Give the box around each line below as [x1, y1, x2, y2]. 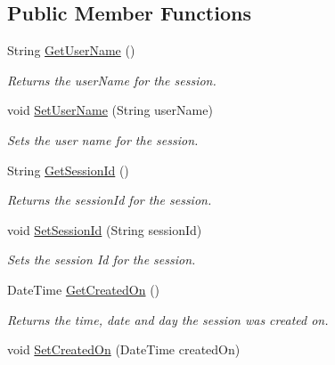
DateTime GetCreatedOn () [7, 280, 160, 298]
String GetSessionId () [7, 160, 129, 179]
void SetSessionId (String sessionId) [7, 220, 202, 239]
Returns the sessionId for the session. [7, 191, 212, 209]
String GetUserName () [7, 41, 135, 60]
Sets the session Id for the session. [7, 250, 196, 269]
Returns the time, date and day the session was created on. [7, 310, 329, 328]
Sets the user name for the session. [7, 130, 199, 149]
